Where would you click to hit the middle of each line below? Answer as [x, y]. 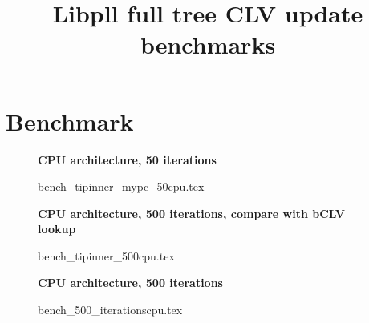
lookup [57, 229]
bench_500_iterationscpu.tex [110, 310]
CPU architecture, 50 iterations [127, 159]
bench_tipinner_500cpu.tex [106, 255]
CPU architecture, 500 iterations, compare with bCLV [191, 213]
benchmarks [208, 44]
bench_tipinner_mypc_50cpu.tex [121, 186]
